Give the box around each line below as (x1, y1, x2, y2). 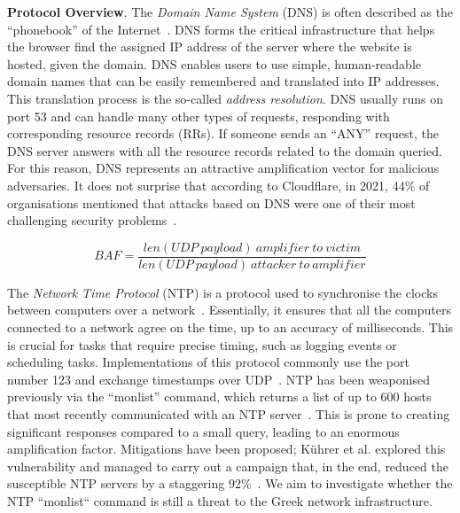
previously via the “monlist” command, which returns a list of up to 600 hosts (7, 387, 432, 406)
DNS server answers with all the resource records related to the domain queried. (7, 141, 442, 159)
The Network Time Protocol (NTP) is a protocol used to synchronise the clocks (7, 283, 438, 301)
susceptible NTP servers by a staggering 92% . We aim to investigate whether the (7, 474, 453, 493)
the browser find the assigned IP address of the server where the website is (7, 37, 412, 56)
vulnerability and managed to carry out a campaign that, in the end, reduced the (7, 456, 448, 475)
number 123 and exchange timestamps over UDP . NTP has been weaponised (7, 369, 430, 388)
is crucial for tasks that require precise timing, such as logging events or (7, 335, 397, 354)
